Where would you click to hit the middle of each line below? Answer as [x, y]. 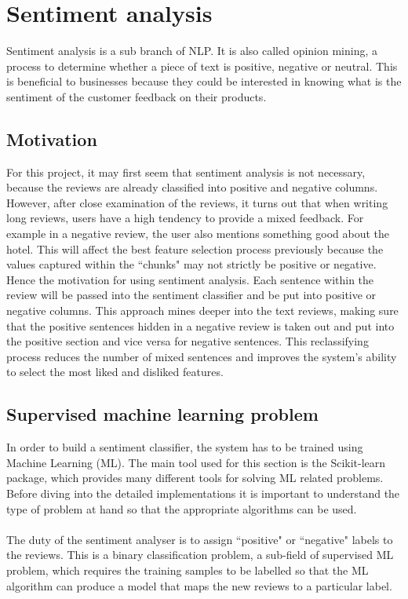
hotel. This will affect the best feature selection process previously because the [195, 248]
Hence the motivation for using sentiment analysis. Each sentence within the [190, 279]
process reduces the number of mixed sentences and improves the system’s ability [202, 356]
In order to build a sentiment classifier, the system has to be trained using [185, 447]
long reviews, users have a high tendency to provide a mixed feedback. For [185, 218]
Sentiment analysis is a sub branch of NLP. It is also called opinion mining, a [192, 51]
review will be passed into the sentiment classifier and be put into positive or [191, 295]
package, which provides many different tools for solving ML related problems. [195, 478]
